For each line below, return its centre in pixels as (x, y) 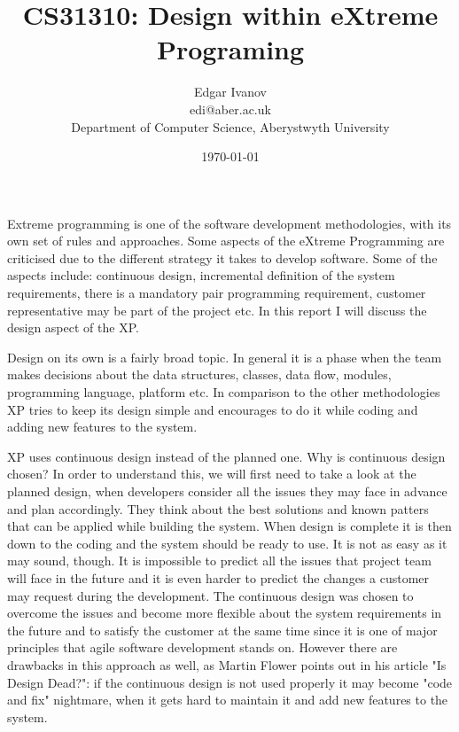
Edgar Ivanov (230, 92)
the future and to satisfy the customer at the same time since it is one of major (222, 630)
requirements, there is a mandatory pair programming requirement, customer (217, 293)
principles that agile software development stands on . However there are (202, 647)
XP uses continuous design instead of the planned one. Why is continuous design (226, 456)
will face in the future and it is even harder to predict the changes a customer (218, 577)
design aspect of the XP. (73, 327)
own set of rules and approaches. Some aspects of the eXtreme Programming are (226, 241)
